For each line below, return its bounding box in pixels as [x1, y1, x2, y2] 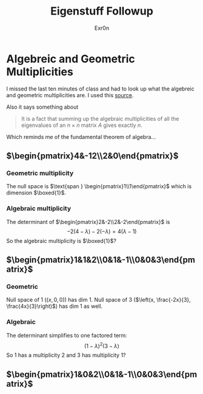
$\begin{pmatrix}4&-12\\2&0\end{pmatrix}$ [6, 151, 179, 161]
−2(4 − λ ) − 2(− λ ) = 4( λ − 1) [67, 228, 137, 235]
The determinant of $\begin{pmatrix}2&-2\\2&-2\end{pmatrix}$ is [6, 218, 170, 225]
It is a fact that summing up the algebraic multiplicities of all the [21, 115, 179, 122]
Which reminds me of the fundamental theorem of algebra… [6, 133, 156, 140]
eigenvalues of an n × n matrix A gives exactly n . [21, 121, 142, 129]
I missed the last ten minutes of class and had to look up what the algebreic [6, 85, 195, 92]
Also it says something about [6, 103, 79, 110]
